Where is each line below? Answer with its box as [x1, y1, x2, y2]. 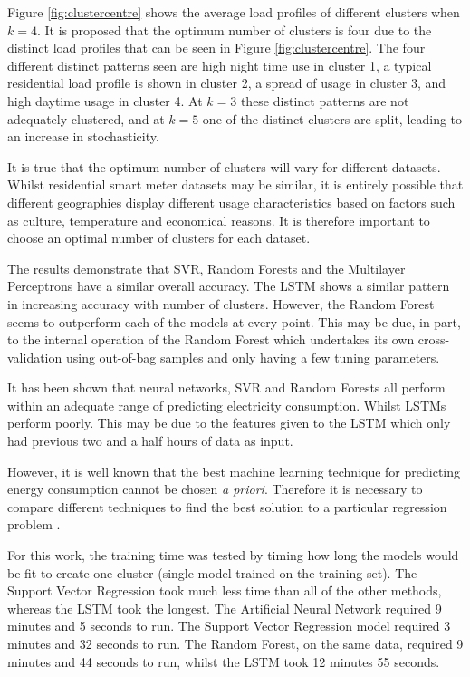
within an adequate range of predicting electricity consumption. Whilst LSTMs [7, 395, 446, 414]
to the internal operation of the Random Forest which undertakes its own [7, 330, 415, 349]
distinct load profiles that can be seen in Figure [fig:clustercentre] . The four [7, 38, 426, 57]
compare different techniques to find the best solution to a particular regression [7, 497, 447, 516]
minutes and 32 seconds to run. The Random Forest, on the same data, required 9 [7, 634, 464, 653]
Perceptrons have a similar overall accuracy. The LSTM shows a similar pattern [7, 276, 450, 295]
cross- [417, 330, 450, 349]
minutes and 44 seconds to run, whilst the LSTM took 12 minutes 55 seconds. [7, 652, 440, 671]
